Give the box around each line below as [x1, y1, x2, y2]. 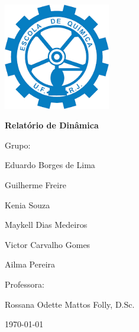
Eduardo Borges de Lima [5, 159, 95, 171]
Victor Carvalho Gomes [5, 238, 90, 250]
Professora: [5, 278, 44, 290]
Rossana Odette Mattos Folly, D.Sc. [5, 298, 135, 310]
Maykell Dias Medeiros [5, 218, 88, 231]
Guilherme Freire [5, 178, 66, 191]
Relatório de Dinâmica [5, 119, 99, 131]
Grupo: [5, 138, 31, 151]
